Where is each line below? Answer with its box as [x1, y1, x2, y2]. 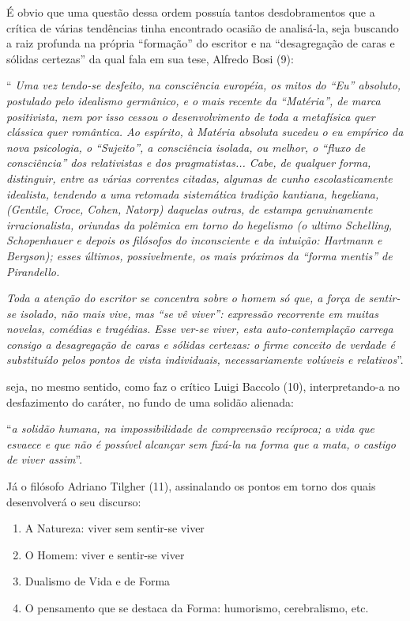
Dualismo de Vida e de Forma [24, 573, 171, 589]
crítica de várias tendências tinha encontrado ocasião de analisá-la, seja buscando [6, 19, 399, 36]
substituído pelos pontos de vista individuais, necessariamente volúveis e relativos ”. [6, 351, 404, 368]
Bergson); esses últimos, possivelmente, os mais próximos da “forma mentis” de [6, 247, 393, 263]
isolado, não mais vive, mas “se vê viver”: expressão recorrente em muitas [20, 305, 378, 321]
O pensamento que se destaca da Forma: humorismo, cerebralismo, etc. [24, 600, 369, 615]
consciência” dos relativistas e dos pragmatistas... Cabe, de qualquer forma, [6, 154, 371, 171]
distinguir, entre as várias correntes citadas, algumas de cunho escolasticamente [6, 169, 393, 186]
